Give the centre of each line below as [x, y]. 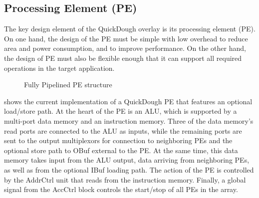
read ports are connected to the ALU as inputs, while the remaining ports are [123, 130]
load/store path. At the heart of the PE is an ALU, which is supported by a [121, 111]
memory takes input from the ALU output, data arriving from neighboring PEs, [127, 160]
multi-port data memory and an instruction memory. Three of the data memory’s [129, 120]
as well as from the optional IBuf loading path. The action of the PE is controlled [129, 169]
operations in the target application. [59, 68]
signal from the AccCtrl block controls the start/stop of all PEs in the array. [121, 189]
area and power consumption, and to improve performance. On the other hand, [125, 48]
